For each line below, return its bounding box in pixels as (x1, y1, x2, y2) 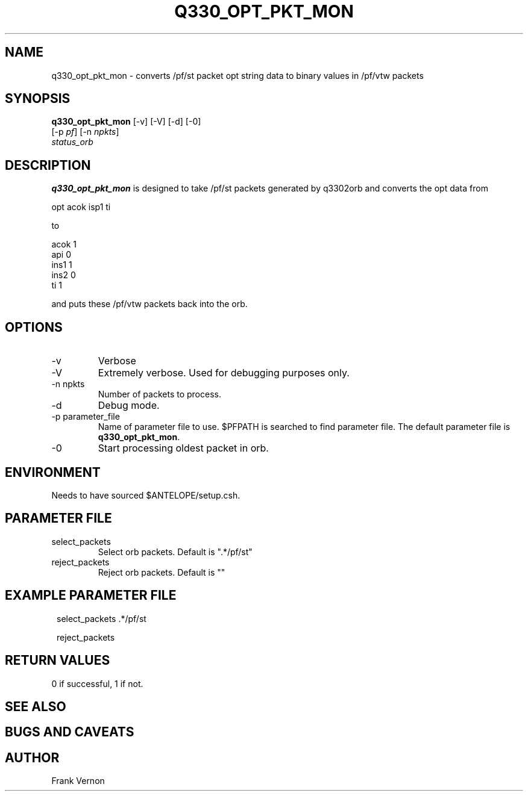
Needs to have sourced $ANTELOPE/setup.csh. (51, 490, 240, 500)
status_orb (51, 137, 93, 148)
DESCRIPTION (5, 157, 91, 173)
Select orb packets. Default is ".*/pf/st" (98, 546, 253, 557)
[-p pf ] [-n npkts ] (51, 126, 119, 137)
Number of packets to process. (98, 389, 221, 400)
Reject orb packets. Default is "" (98, 567, 225, 577)
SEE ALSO (5, 698, 66, 714)
